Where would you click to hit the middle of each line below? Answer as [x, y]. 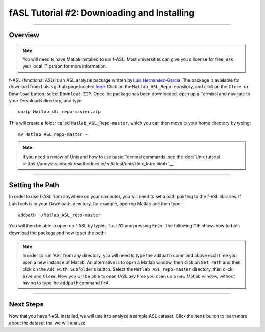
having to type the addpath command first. [66, 283]
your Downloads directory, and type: [46, 100]
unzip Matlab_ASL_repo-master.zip [59, 112]
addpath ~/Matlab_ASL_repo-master [59, 215]
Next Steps [26, 304]
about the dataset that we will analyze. [48, 323]
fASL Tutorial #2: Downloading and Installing [102, 13]
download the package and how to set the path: [57, 233]
